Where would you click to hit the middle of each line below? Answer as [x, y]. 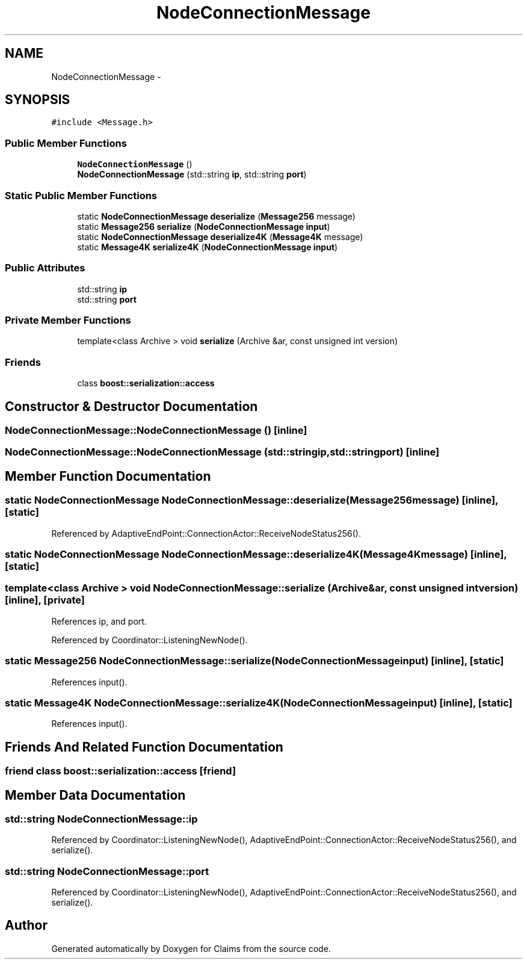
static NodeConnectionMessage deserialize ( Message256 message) [216, 216]
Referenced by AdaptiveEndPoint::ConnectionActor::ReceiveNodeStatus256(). [206, 533]
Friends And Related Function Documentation [144, 747]
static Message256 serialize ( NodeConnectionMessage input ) [204, 226]
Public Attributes [45, 268]
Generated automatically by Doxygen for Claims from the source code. [191, 948]
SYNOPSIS [38, 100]
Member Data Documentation [95, 795]
